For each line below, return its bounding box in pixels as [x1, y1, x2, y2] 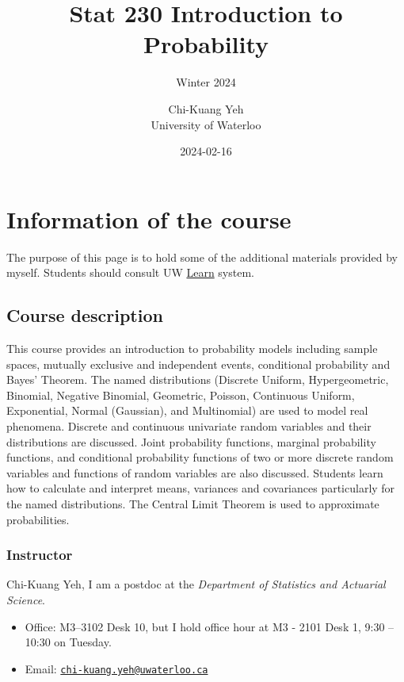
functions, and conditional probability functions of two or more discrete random [6, 449, 394, 466]
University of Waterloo [151, 116, 261, 132]
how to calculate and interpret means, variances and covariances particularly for [6, 480, 395, 496]
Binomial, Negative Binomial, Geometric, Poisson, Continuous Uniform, [6, 386, 355, 403]
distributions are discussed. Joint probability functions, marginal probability [6, 433, 376, 450]
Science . [6, 591, 45, 607]
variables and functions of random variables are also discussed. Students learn [6, 464, 383, 481]
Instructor [6, 545, 73, 565]
